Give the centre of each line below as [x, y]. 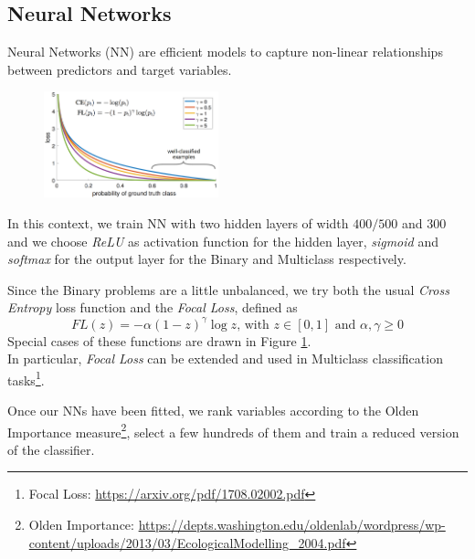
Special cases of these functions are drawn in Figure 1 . [159, 340]
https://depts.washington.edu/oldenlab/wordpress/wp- [292, 524]
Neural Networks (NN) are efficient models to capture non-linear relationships [225, 52]
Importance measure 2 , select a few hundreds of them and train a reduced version [233, 430]
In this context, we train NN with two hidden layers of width [178, 223]
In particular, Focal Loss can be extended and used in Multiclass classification [225, 359]
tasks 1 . [26, 378]
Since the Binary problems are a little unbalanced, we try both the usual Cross [228, 289]
